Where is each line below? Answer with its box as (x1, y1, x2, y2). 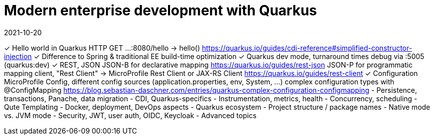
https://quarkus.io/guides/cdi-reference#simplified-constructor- (202, 43, 412, 52)
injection (4, 52, 32, 61)
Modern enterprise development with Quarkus (4, 2, 317, 19)
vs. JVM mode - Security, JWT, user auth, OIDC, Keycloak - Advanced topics (4, 111, 257, 120)
